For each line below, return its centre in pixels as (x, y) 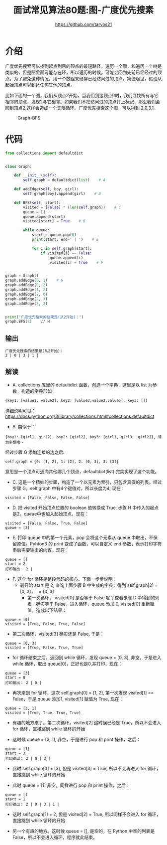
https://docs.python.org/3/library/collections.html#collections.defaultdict (80, 416)
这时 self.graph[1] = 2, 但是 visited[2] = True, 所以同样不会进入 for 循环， (86, 814)
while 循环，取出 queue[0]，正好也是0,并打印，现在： (67, 664)
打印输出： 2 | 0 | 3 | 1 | (32, 804)
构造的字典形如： (39, 391)
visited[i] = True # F (76, 262)
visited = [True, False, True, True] (44, 648)
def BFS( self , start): (38, 202)
